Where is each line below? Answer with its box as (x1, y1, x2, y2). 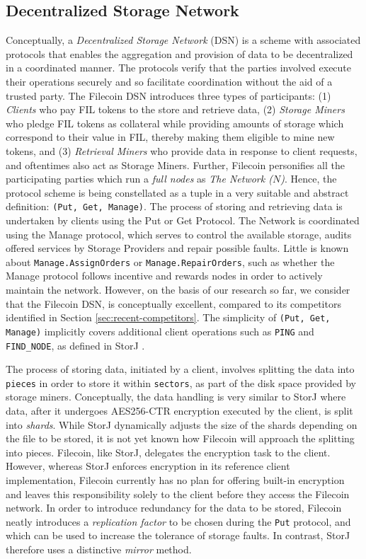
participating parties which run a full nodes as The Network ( (6, 171, 273, 186)
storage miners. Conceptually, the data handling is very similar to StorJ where (6, 389, 346, 404)
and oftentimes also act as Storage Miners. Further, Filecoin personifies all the (6, 157, 345, 172)
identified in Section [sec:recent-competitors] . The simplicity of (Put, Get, (6, 310, 331, 325)
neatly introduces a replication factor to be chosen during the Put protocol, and (6, 514, 351, 529)
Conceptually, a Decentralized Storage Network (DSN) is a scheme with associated (6, 33, 361, 47)
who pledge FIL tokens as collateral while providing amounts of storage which (6, 115, 344, 130)
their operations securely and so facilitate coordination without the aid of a (6, 74, 333, 88)
